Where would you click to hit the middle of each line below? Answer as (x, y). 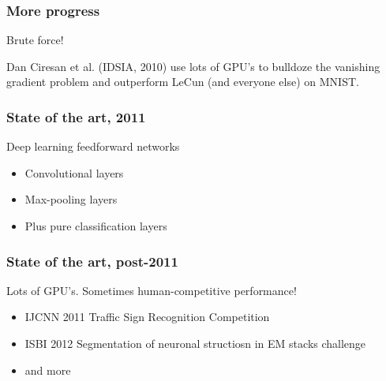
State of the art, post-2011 (92, 261)
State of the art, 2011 (76, 116)
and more (48, 370)
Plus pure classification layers (96, 226)
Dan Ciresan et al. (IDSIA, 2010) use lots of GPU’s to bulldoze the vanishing (193, 66)
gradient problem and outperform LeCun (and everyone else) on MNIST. (183, 82)
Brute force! (35, 40)
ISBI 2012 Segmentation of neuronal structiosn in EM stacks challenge (195, 343)
